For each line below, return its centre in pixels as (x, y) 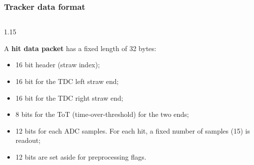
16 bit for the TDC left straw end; (67, 81)
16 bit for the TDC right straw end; (69, 97)
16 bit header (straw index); (58, 65)
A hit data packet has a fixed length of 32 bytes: (80, 48)
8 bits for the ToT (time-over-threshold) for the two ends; (102, 114)
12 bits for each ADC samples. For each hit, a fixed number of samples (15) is (133, 130)
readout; (28, 140)
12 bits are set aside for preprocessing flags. (81, 156)
